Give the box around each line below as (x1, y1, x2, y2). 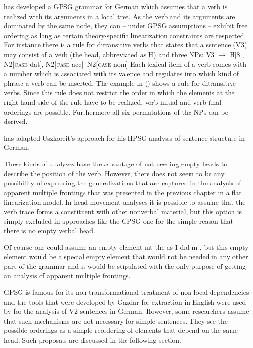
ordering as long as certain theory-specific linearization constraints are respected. (4, 30, 246, 40)
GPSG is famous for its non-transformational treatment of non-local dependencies (4, 287, 249, 297)
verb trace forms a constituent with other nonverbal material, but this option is (4, 206, 242, 216)
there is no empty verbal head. (4, 225, 95, 236)
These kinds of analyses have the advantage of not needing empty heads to (4, 158, 228, 168)
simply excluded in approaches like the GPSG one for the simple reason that (4, 216, 233, 226)
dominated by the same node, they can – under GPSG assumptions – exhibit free (4, 20, 248, 31)
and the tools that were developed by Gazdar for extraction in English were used (4, 296, 246, 307)
